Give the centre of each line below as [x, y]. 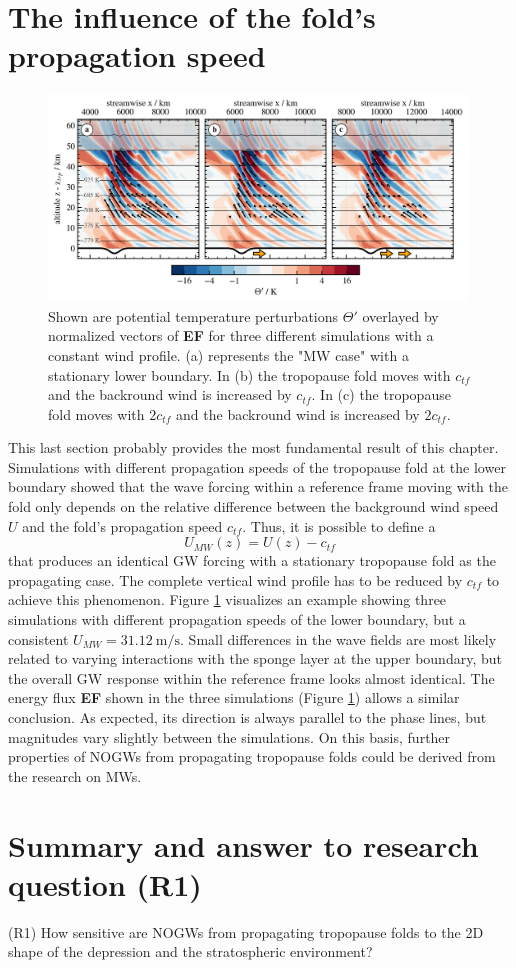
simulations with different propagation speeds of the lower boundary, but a [237, 619]
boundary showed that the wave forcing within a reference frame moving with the [258, 486]
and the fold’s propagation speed [122, 525]
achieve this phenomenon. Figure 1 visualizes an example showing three [227, 599]
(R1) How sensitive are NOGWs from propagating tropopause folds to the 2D [246, 931]
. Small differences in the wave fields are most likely [338, 638]
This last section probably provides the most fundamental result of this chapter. [253, 447]
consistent [38, 638]
